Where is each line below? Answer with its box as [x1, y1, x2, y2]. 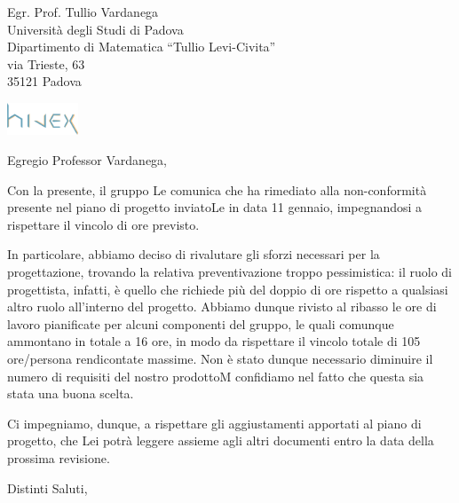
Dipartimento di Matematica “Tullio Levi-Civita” [7, 37, 276, 56]
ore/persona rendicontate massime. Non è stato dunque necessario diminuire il [7, 350, 433, 368]
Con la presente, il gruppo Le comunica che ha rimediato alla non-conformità [7, 180, 427, 199]
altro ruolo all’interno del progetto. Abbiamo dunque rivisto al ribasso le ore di [7, 297, 437, 316]
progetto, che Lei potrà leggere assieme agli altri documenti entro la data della [7, 431, 434, 450]
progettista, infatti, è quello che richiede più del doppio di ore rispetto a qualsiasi [7, 279, 448, 298]
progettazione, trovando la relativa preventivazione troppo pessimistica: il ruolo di [7, 263, 452, 281]
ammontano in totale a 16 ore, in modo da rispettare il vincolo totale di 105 [7, 332, 421, 350]
